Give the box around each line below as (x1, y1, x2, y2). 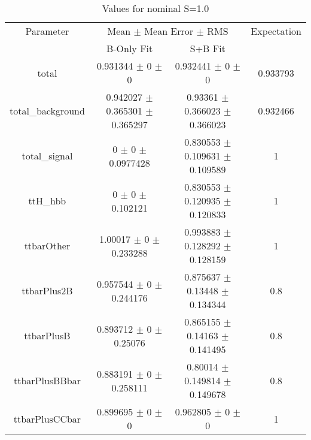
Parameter (25, 24, 69, 38)
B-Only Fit (106, 41, 153, 55)
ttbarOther (24, 239, 71, 252)
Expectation (251, 24, 301, 38)
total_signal (22, 149, 73, 162)
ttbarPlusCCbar (13, 411, 81, 426)
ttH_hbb (28, 194, 66, 207)
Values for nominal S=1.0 (102, 1, 209, 15)
